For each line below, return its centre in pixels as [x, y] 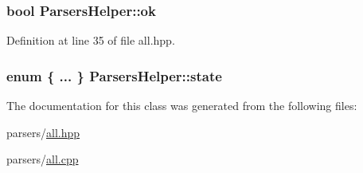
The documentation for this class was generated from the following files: [182, 106]
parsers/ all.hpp [43, 132]
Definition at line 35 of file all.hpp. [91, 40]
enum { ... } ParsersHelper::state [114, 75]
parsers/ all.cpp [43, 159]
